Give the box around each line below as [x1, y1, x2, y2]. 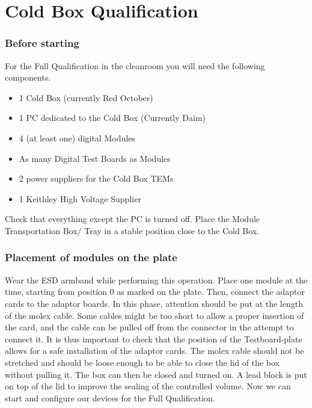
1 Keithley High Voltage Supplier [19, 192, 141, 205]
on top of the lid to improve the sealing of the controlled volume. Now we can [5, 380, 291, 392]
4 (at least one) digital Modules [19, 131, 135, 144]
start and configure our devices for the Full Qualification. [5, 391, 215, 404]
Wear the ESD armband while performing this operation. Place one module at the [5, 273, 308, 286]
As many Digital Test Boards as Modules [19, 152, 171, 164]
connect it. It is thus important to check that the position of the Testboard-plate [5, 332, 302, 345]
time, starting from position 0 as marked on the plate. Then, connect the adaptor [5, 285, 305, 298]
